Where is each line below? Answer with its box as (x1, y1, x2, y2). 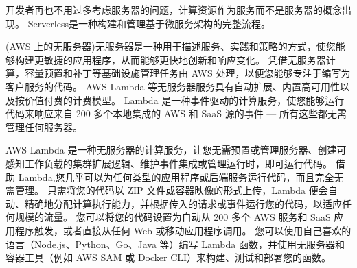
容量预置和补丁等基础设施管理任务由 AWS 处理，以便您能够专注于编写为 (24, 66, 351, 80)
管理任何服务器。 (5, 119, 82, 134)
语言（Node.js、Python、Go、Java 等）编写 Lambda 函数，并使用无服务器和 (5, 236, 345, 251)
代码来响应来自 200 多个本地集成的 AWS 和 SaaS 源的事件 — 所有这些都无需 (5, 106, 347, 121)
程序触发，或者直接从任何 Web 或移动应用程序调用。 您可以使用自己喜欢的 (14, 223, 352, 237)
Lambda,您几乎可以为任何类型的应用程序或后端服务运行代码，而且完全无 (18, 169, 344, 184)
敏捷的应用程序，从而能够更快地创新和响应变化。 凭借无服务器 (43, 52, 326, 66)
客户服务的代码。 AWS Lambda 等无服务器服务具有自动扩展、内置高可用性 (5, 79, 341, 93)
